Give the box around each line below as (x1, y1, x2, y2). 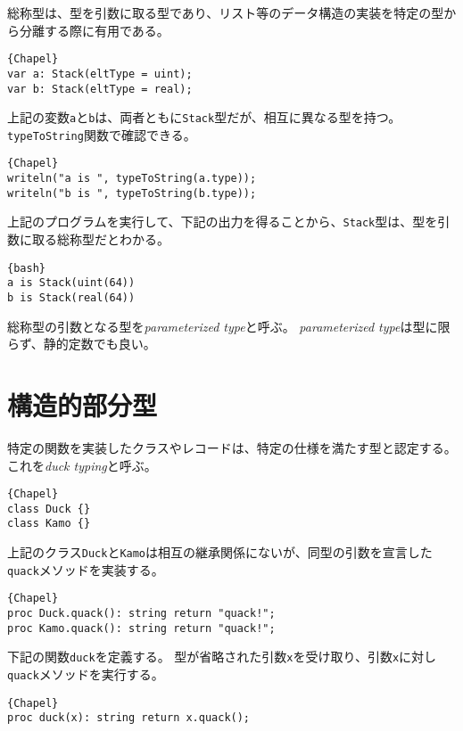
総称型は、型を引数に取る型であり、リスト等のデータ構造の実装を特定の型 (7, 4, 444, 21)
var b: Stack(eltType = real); (7, 82, 193, 95)
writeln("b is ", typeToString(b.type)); (7, 186, 257, 200)
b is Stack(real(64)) (7, 292, 136, 304)
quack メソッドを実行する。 (7, 665, 164, 684)
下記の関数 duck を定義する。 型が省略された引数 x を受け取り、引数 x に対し (7, 647, 437, 666)
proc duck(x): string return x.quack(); (7, 711, 251, 725)
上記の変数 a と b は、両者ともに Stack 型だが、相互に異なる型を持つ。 (7, 108, 401, 127)
